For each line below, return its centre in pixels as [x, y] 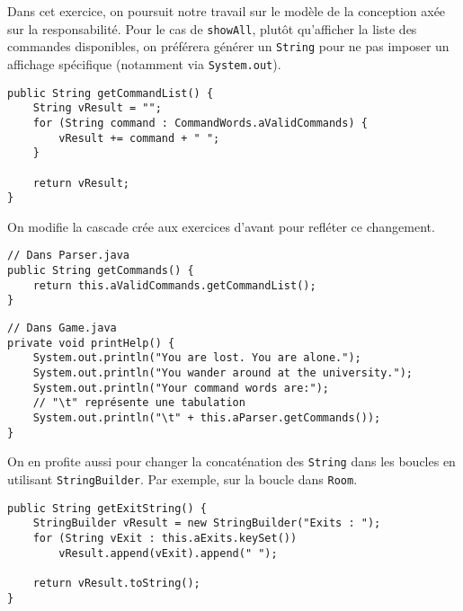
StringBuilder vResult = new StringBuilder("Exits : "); [207, 523]
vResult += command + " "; [139, 138]
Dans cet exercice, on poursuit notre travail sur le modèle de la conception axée [227, 11]
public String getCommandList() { [111, 93]
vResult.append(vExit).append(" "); [168, 553]
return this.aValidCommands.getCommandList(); [174, 285]
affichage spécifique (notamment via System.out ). [144, 63]
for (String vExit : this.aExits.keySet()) [165, 538]
